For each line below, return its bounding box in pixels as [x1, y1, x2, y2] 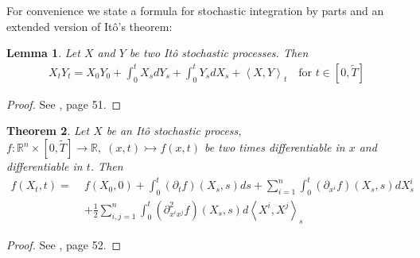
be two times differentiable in [204, 139, 345, 155]
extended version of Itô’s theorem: [6, 17, 173, 34]
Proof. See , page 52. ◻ [6, 236, 122, 252]
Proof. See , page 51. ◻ [6, 95, 122, 112]
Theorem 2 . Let [6, 122, 90, 139]
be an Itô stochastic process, [106, 122, 242, 139]
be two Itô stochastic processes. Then [129, 44, 309, 61]
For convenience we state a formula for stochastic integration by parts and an [6, 2, 384, 18]
